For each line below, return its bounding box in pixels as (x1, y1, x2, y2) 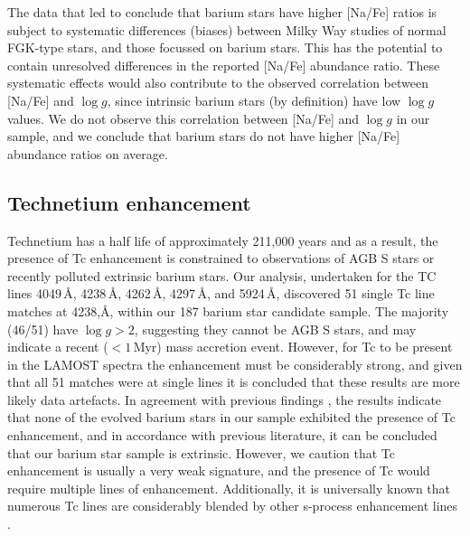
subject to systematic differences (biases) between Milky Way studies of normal (7, 20, 446, 39)
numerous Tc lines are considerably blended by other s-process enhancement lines (7, 496, 458, 515)
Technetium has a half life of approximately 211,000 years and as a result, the (7, 230, 438, 249)
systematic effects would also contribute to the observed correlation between (7, 73, 428, 92)
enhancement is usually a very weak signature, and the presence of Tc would (7, 461, 430, 480)
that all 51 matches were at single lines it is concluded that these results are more (7, 372, 460, 391)
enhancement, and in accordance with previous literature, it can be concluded (7, 426, 437, 445)
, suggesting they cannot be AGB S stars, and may (134, 319, 417, 338)
